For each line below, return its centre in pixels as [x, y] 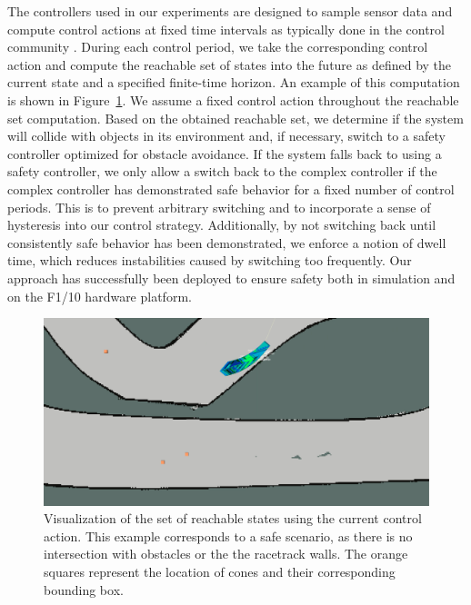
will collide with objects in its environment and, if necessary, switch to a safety [226, 136]
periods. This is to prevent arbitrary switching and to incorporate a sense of [219, 207]
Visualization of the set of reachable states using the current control [233, 518]
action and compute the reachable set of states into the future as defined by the [230, 64]
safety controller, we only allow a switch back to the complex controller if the [222, 171]
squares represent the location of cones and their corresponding [220, 572]
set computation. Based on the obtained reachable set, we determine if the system [235, 118]
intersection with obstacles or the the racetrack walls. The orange [226, 554]
